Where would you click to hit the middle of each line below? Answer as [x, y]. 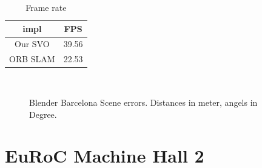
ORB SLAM [32, 59]
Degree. [43, 114]
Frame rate [46, 7]
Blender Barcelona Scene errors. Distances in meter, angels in [143, 102]
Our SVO [32, 44]
